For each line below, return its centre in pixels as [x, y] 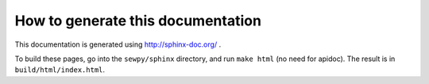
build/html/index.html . [60, 70]
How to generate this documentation [138, 21]
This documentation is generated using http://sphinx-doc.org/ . [118, 44]
